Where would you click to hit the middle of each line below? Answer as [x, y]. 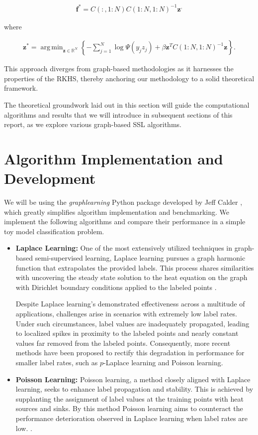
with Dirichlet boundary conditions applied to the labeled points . [116, 287]
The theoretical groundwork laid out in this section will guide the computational [127, 104]
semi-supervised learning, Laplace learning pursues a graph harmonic [140, 258]
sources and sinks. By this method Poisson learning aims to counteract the [129, 408]
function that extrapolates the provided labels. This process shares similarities [135, 267]
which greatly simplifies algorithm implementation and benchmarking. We [117, 212]
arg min [52, 48]
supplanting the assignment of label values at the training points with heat [129, 398]
